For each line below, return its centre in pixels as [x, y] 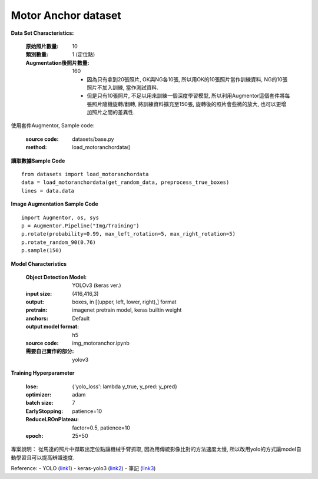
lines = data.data [48, 191]
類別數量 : [37, 54]
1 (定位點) [84, 54]
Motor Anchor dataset [66, 15]
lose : [32, 386]
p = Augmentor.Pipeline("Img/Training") [80, 226]
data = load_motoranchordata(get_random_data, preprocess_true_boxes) [125, 182]
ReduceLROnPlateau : [52, 419]
